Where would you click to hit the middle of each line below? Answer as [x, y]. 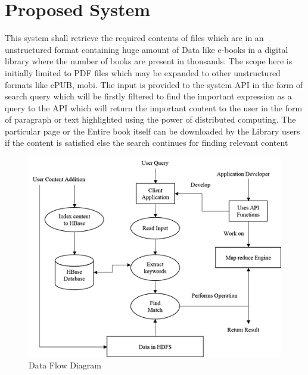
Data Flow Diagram [65, 365]
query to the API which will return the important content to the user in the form [154, 107]
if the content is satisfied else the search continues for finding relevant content [147, 143]
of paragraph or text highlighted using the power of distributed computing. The [150, 119]
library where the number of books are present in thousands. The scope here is [149, 61]
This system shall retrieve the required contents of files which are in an [134, 38]
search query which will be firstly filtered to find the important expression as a [148, 96]
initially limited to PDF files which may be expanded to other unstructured [143, 72]
